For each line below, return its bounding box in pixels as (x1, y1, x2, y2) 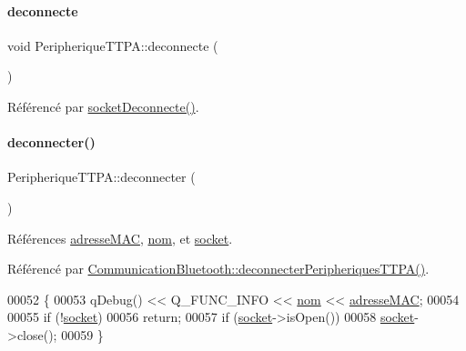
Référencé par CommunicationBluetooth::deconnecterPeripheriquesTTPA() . (7, 259, 430, 278)
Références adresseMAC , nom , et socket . (7, 228, 233, 247)
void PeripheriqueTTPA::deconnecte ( (7, 35, 218, 55)
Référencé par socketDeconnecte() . (7, 96, 199, 115)
